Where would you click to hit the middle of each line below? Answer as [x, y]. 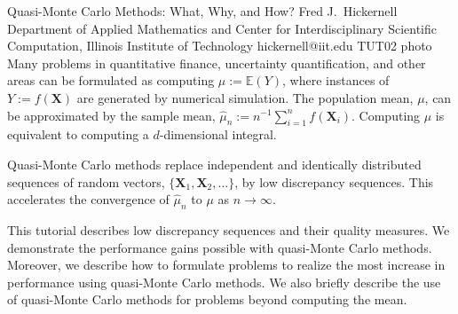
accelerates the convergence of [88, 199]
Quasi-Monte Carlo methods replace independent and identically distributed [214, 164]
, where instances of [336, 80]
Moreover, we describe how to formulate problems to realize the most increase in [226, 265]
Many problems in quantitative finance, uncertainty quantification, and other [217, 63]
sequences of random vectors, [86, 181]
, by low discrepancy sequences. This [334, 181]
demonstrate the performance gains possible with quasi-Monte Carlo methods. [220, 247]
